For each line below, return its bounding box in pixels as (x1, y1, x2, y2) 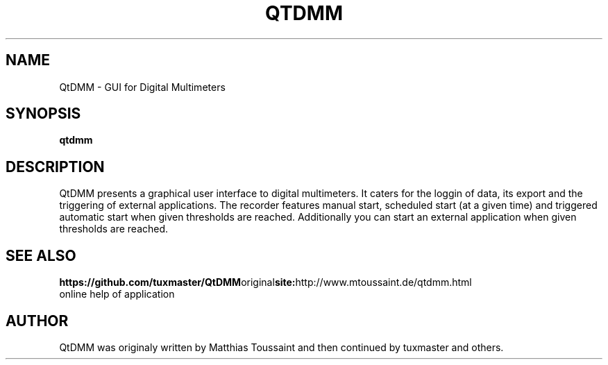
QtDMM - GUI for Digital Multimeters (59, 80, 226, 93)
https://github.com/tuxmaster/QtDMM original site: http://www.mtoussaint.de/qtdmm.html (59, 276, 472, 289)
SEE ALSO (6, 246, 76, 264)
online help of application (59, 288, 175, 300)
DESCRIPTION (6, 158, 105, 176)
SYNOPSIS (6, 105, 81, 123)
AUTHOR (6, 312, 69, 330)
